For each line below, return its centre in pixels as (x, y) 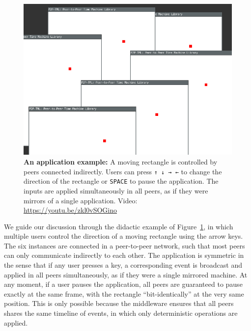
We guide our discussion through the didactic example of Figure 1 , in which (119, 226)
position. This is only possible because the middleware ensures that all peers (119, 303)
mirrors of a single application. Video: (81, 200)
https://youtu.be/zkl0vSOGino (70, 210)
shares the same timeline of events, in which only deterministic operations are (121, 313)
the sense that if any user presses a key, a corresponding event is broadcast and (123, 265)
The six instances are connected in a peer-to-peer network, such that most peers (125, 245)
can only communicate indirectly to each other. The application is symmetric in (124, 255)
